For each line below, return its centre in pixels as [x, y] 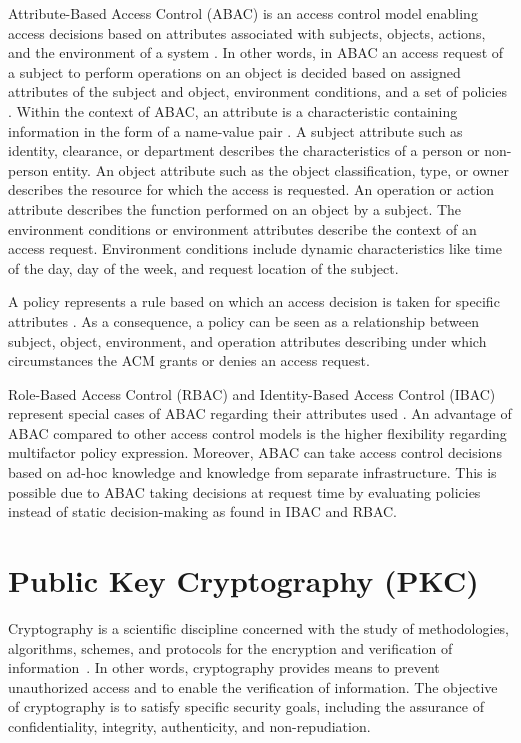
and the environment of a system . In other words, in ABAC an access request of [256, 52]
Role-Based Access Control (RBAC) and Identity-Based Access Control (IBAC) [252, 393]
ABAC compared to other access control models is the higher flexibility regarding [257, 432]
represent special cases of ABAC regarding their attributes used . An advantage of [260, 413]
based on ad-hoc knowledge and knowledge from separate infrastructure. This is [252, 472]
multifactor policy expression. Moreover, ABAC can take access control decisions [255, 452]
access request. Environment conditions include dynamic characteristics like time [255, 248]
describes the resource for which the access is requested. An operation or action [251, 189]
